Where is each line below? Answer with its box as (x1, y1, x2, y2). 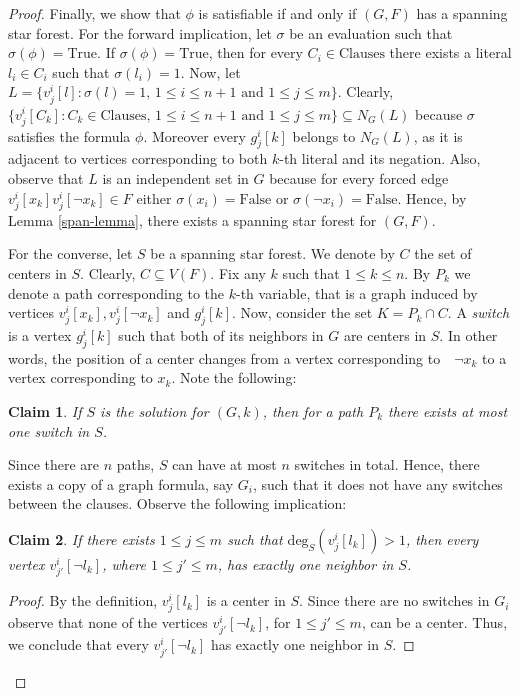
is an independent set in (102, 168, 249, 189)
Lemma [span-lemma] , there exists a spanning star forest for (8, 209, 377, 230)
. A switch (447, 302, 510, 323)
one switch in (8, 420, 90, 441)
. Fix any (210, 263, 266, 284)
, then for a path (262, 400, 364, 421)
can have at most (172, 454, 277, 475)
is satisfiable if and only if (198, 3, 357, 23)
